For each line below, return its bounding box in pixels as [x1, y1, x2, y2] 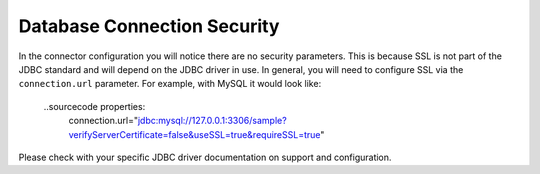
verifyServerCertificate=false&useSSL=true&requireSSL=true [68, 128, 321, 140]
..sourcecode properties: [43, 100, 146, 112]
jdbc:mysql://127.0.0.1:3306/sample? [137, 115, 287, 127]
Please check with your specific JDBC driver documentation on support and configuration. [18, 151, 392, 163]
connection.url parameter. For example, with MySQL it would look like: [18, 78, 322, 90]
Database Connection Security [18, 15, 280, 37]
